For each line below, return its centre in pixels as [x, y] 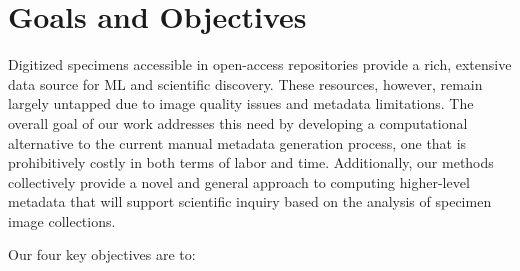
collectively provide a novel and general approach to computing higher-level [239, 181]
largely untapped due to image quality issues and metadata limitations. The [241, 103]
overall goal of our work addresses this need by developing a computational [238, 122]
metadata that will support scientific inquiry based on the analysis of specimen [250, 201]
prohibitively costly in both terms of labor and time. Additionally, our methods [251, 162]
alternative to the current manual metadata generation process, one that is [237, 142]
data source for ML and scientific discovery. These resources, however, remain [245, 83]
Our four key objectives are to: [102, 254]
